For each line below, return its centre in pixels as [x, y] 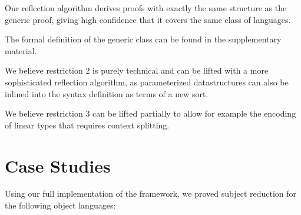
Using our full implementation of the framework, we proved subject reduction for [151, 193]
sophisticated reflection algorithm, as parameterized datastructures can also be [147, 82]
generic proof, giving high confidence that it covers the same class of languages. [148, 19]
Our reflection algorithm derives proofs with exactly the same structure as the [146, 8]
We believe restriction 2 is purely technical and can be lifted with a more [137, 70]
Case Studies [58, 165]
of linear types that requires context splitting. [87, 125]
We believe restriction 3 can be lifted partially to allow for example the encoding [150, 113]
